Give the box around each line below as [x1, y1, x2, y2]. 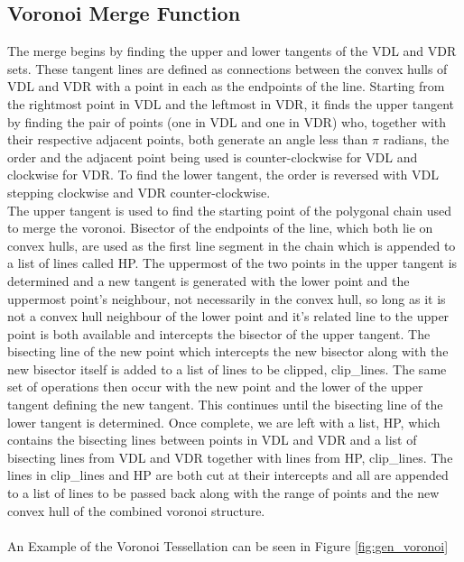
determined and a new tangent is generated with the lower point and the [7, 271, 410, 290]
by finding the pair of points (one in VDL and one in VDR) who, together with [7, 112, 446, 131]
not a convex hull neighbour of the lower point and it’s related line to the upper [7, 307, 450, 326]
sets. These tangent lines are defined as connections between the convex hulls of [7, 59, 448, 78]
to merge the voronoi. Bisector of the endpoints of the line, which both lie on [7, 218, 433, 237]
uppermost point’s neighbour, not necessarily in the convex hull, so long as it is [7, 289, 446, 308]
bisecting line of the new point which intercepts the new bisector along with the [7, 342, 449, 361]
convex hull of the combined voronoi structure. [7, 501, 265, 520]
